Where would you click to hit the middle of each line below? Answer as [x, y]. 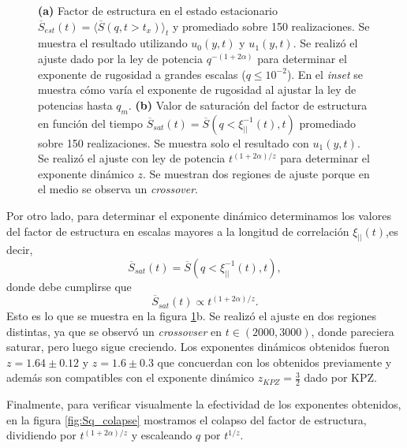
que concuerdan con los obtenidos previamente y [274, 362]
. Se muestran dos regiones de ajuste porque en [256, 173]
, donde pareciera [353, 331]
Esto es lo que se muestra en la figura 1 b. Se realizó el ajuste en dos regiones [192, 316]
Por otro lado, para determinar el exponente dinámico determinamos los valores [199, 215]
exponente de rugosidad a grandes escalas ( [142, 74]
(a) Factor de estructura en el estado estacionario [158, 10]
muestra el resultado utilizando [113, 43]
